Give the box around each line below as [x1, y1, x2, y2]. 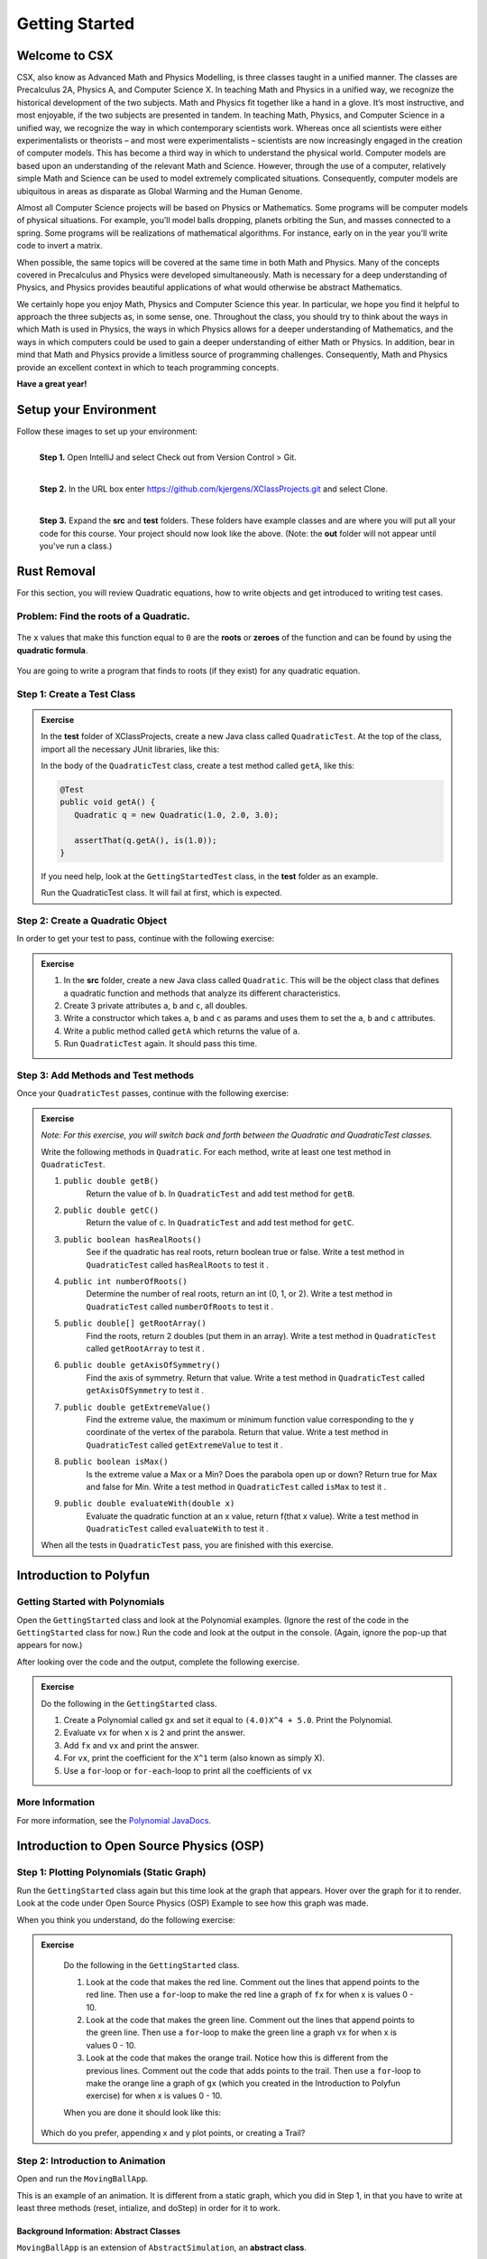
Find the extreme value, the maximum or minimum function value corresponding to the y [86, 1414, 415, 1425]
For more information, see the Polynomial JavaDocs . [16, 1814, 212, 1825]
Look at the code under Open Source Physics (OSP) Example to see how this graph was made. [16, 1898, 369, 1908]
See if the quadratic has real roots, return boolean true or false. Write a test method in [86, 1247, 405, 1258]
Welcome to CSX [16, 48, 114, 63]
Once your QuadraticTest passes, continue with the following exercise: [16, 1088, 289, 1099]
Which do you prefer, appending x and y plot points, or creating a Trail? [41, 2128, 306, 2139]
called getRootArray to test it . [86, 1343, 205, 1354]
